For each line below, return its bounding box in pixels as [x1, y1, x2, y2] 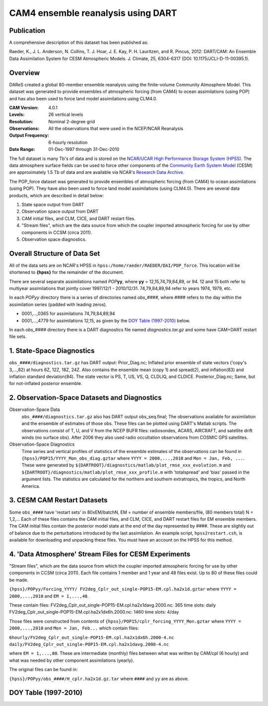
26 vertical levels [48, 112, 83, 118]
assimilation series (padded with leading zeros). [9, 301, 107, 308]
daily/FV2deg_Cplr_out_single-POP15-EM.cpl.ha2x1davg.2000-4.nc [9, 641, 169, 647]
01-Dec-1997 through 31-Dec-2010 [48, 147, 120, 153]
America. [21, 483, 40, 489]
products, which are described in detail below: [9, 192, 104, 198]
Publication [9, 26, 46, 35]
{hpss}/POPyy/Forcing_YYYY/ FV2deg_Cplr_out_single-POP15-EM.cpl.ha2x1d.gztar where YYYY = [9, 586, 237, 592]
